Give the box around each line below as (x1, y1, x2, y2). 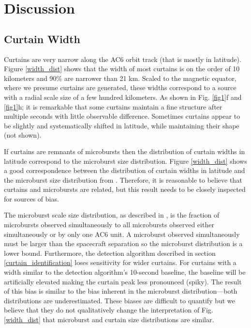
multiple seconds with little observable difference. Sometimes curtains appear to (4, 111, 240, 121)
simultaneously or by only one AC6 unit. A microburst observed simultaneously (4, 229, 240, 239)
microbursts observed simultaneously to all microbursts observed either (4, 219, 214, 230)
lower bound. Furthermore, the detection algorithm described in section (4, 248, 216, 258)
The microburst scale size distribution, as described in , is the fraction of (4, 210, 220, 220)
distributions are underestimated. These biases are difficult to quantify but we (4, 295, 235, 305)
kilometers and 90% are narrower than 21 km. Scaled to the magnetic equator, (4, 73, 236, 83)
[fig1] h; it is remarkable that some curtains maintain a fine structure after (4, 101, 222, 111)
